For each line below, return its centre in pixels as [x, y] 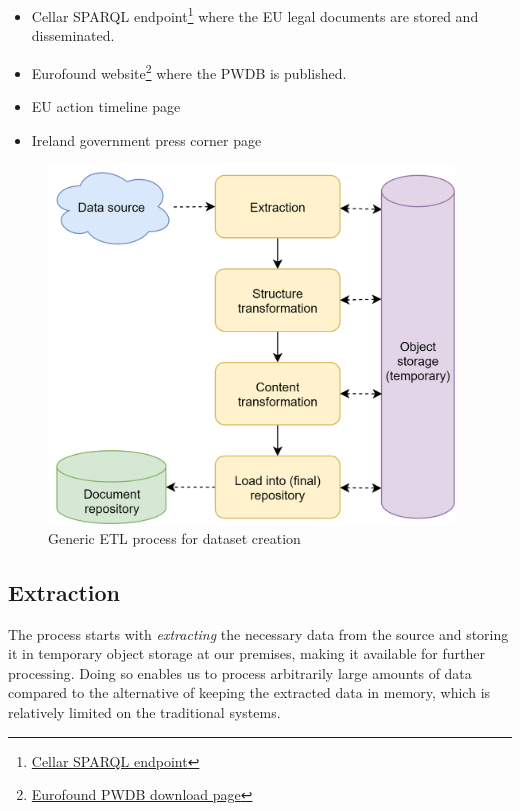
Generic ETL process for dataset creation [174, 537]
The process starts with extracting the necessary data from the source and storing [258, 633]
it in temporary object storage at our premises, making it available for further [246, 653]
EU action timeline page [106, 106]
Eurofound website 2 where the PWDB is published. [189, 71]
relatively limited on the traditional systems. [144, 712]
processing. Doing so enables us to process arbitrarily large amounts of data [240, 672]
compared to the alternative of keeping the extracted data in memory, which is [249, 692]
